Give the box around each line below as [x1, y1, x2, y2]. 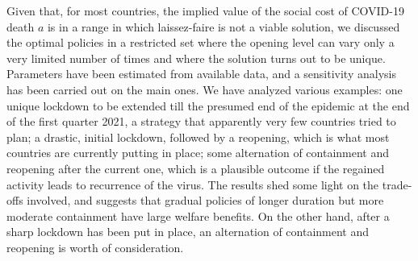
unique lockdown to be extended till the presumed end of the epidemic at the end [6, 97, 410, 114]
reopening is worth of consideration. [6, 238, 184, 255]
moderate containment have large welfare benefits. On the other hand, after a [6, 207, 390, 224]
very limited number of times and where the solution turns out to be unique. [6, 49, 386, 66]
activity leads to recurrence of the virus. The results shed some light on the [6, 176, 379, 193]
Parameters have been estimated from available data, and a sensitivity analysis [6, 65, 396, 82]
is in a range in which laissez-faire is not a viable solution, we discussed [47, 18, 400, 35]
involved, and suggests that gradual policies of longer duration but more [27, 192, 384, 209]
